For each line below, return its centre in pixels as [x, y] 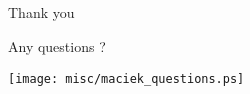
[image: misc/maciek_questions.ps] [126, 78]
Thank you [41, 12]
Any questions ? [57, 45]
